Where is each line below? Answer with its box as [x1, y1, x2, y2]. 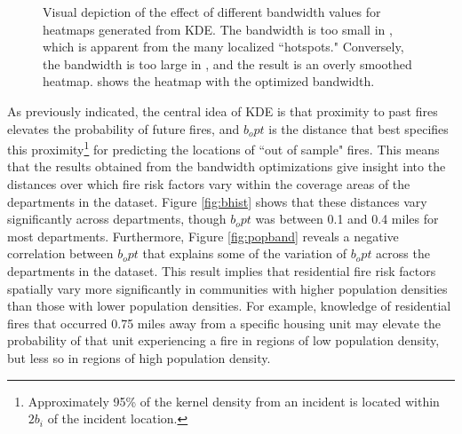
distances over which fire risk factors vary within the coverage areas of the [7, 175, 410, 193]
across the [376, 244, 430, 263]
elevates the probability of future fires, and [7, 119, 240, 138]
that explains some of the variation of [142, 244, 347, 263]
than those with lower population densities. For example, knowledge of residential [7, 296, 451, 315]
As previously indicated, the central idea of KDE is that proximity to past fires [7, 101, 438, 120]
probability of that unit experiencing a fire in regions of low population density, [7, 331, 440, 350]
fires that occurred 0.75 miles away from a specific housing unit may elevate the [7, 313, 442, 332]
